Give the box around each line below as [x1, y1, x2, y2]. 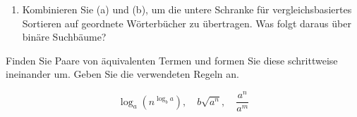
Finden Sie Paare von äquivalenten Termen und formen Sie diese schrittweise [6, 53, 338, 67]
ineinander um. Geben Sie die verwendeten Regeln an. [6, 67, 239, 81]
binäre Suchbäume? [22, 29, 107, 44]
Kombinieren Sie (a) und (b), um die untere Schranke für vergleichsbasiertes [22, 2, 352, 16]
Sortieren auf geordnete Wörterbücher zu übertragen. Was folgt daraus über [22, 15, 351, 30]
